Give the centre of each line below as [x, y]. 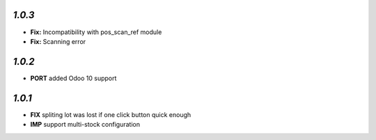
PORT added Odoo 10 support [73, 78]
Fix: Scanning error [58, 41]
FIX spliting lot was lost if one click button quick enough [111, 114]
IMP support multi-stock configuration [85, 125]
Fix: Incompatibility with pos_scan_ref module [96, 32]
